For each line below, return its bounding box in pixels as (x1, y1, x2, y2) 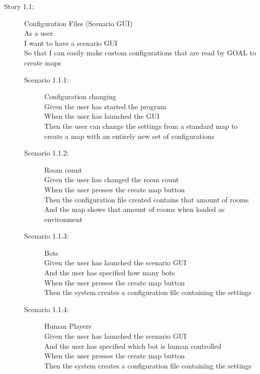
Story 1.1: (4, 1, 34, 11)
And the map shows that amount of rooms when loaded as (44, 204, 225, 214)
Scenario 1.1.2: (24, 147, 69, 158)
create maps (24, 57, 61, 67)
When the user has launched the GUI (44, 111, 159, 121)
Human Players (44, 321, 92, 331)
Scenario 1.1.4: (24, 304, 69, 314)
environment (44, 213, 82, 224)
